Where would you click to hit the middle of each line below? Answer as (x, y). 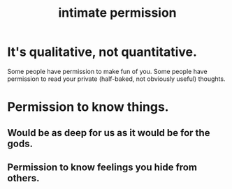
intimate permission (117, 13)
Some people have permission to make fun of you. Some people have (107, 71)
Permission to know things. (88, 107)
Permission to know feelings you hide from (102, 167)
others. (23, 178)
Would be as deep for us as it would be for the (109, 133)
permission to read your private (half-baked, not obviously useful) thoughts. (116, 79)
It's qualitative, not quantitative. (102, 52)
